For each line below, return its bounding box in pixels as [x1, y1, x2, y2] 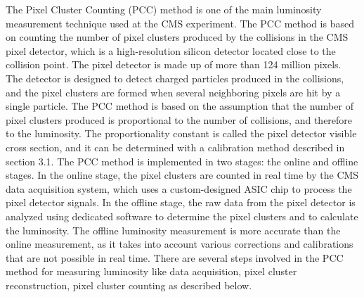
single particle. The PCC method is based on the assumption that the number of [6, 99, 353, 113]
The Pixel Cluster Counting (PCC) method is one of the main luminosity [6, 2, 322, 16]
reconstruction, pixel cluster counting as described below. [6, 277, 252, 292]
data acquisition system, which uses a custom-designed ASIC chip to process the [6, 181, 352, 196]
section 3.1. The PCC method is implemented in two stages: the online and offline [6, 153, 358, 168]
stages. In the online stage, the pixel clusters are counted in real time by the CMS [6, 168, 359, 182]
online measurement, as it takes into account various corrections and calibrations [6, 236, 353, 251]
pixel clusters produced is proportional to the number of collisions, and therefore [6, 112, 353, 127]
